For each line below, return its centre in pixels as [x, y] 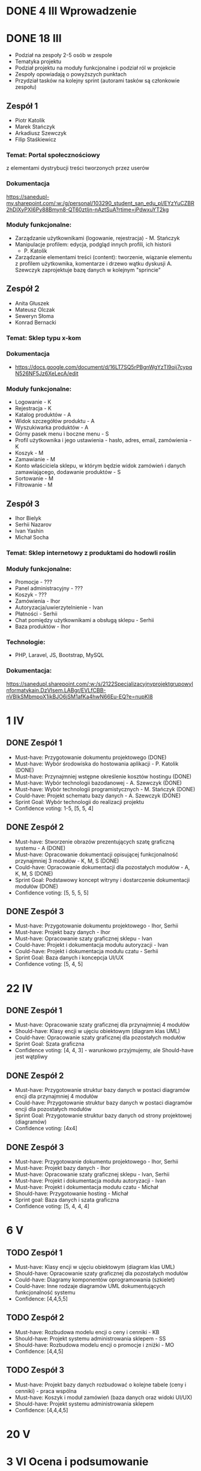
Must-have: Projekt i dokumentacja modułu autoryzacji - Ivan [90, 1181]
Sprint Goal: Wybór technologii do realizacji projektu [79, 801]
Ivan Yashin [29, 531]
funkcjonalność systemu [45, 1293]
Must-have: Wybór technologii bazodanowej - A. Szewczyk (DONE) [98, 783]
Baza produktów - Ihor [43, 627]
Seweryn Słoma [34, 316]
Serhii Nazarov [33, 524]
